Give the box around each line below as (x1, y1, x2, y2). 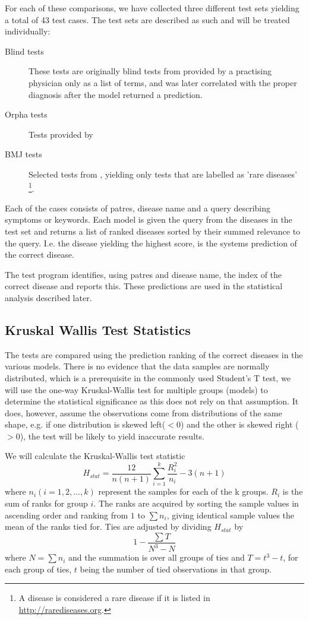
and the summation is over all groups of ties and (68, 551, 245, 564)
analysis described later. (5, 291, 92, 303)
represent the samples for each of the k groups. (98, 485, 269, 498)
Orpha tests (5, 108, 48, 121)
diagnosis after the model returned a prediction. (29, 88, 203, 100)
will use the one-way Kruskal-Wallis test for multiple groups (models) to (5, 383, 268, 396)
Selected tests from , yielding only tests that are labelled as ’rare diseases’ (29, 167, 297, 180)
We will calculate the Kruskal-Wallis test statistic (5, 450, 185, 462)
